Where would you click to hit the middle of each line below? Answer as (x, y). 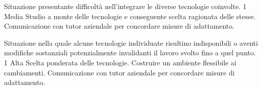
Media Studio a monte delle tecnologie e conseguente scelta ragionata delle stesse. (130, 16)
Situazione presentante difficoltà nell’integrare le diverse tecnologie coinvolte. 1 (125, 6)
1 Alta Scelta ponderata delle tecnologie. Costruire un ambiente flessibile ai (120, 62)
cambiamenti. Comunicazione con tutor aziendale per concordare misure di (119, 72)
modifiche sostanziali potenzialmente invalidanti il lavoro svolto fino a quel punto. (130, 53)
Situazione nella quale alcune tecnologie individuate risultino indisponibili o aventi (131, 42)
